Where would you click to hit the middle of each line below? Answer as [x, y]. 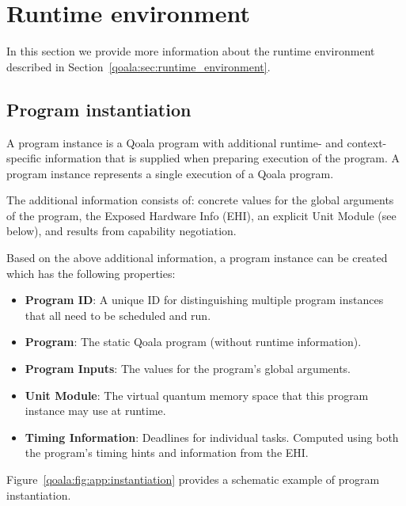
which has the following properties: [91, 273]
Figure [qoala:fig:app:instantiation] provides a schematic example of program [193, 479]
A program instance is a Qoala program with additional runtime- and [175, 142]
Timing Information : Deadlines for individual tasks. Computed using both [212, 437]
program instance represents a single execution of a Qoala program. [170, 173]
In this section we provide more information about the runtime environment [191, 51]
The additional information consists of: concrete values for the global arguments [200, 200]
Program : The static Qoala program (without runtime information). [193, 342]
